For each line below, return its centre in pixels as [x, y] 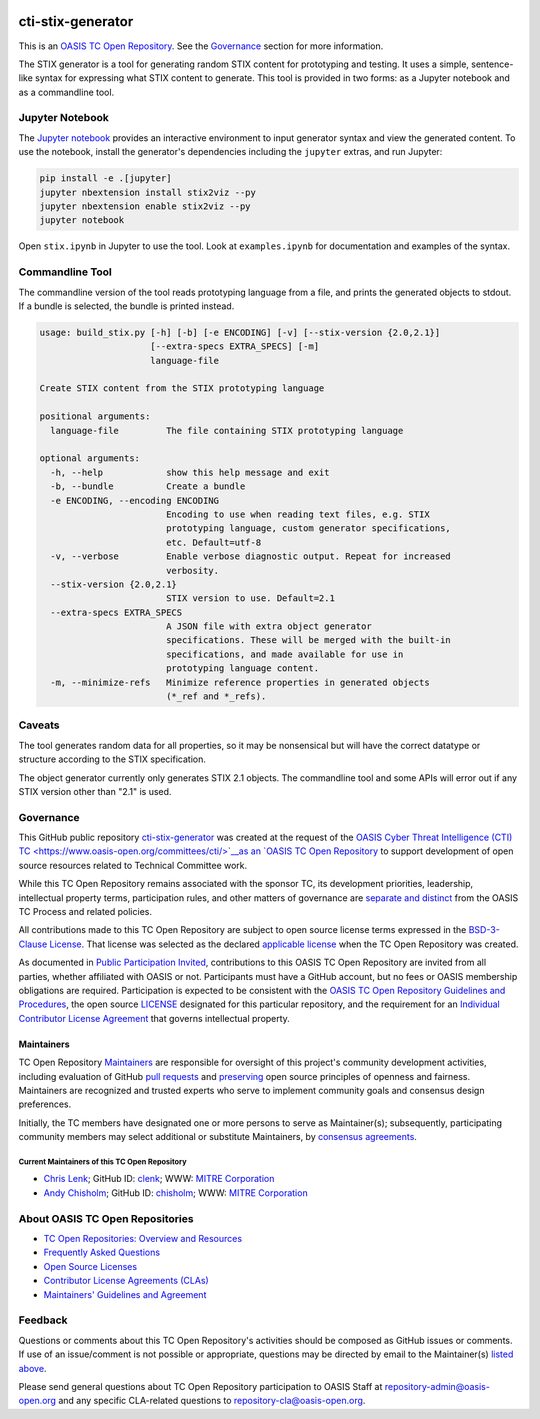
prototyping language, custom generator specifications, [308, 528]
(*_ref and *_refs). [216, 696]
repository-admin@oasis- [437, 1386]
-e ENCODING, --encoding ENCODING [135, 500]
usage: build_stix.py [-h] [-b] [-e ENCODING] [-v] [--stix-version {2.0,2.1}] [240, 332]
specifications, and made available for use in [284, 654]
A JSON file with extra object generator [268, 626]
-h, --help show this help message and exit [190, 472]
